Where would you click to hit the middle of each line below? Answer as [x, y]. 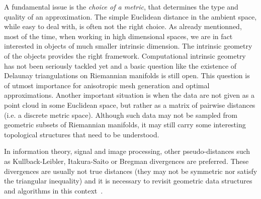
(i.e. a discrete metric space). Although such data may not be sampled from [121, 115]
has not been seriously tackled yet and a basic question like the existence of [120, 65]
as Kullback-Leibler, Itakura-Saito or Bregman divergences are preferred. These [126, 161]
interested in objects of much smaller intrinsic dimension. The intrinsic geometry [128, 46]
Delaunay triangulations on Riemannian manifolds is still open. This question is [127, 75]
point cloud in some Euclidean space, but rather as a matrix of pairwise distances [130, 105]
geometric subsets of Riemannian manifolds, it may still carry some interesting [125, 125]
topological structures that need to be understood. [82, 134]
